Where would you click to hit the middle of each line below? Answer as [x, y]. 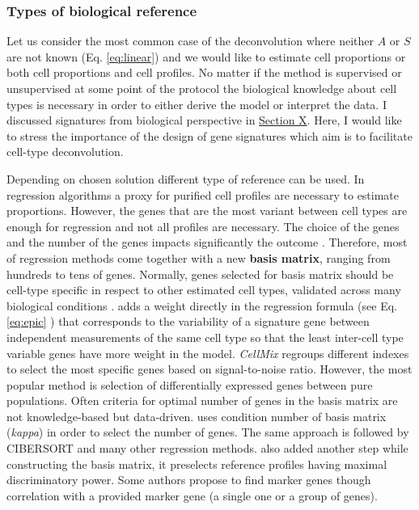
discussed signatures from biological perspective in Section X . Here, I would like [204, 120]
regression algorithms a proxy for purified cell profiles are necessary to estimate [203, 194]
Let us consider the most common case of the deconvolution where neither [190, 41]
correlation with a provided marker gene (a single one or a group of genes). [192, 495]
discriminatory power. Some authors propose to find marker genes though [189, 480]
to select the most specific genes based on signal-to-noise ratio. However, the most [209, 369]
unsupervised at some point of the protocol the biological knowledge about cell [202, 88]
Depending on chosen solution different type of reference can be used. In [186, 178]
